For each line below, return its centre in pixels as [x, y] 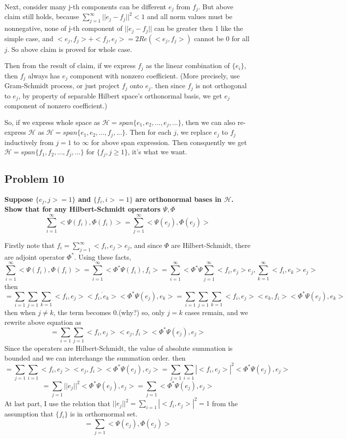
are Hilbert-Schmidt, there [211, 245]
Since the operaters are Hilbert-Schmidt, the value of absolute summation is [119, 348]
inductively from [29, 142]
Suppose [19, 199]
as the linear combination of [188, 65]
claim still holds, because [42, 16]
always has [44, 75]
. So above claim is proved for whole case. [70, 49]
